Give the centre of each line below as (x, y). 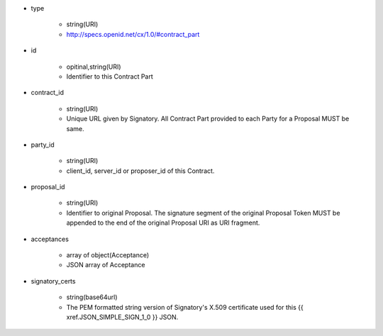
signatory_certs (53, 281)
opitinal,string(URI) (94, 67)
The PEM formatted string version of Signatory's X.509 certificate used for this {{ (185, 307)
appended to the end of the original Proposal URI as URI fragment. (163, 223)
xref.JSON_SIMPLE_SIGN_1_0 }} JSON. (122, 317)
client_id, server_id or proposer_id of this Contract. (140, 171)
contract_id (47, 93)
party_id (43, 145)
